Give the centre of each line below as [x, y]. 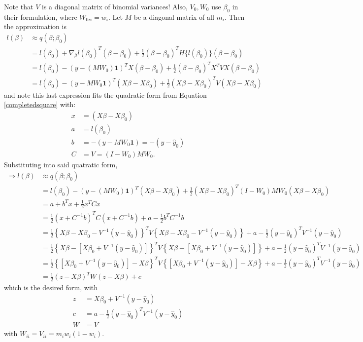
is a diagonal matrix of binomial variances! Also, [115, 6]
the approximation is [35, 26]
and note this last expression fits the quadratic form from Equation [105, 95]
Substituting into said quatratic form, [61, 164]
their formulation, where [41, 17]
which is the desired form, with [51, 287]
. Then [234, 17]
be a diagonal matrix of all [174, 17]
